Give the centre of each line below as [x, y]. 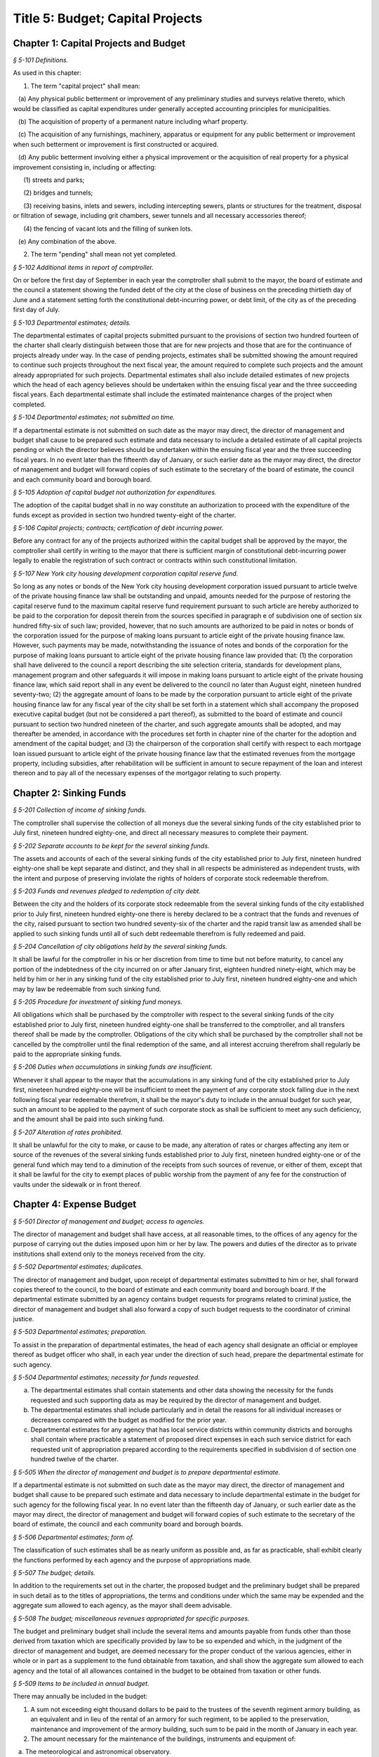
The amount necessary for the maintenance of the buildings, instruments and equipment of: [163, 1739]
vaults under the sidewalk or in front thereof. [77, 1184]
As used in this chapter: [47, 73]
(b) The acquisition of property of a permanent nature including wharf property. [133, 122]
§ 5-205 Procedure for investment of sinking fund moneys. [98, 1002]
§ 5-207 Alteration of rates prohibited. [68, 1132]
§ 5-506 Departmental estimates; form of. [73, 1537]
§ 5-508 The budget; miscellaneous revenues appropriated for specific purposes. [131, 1618]
